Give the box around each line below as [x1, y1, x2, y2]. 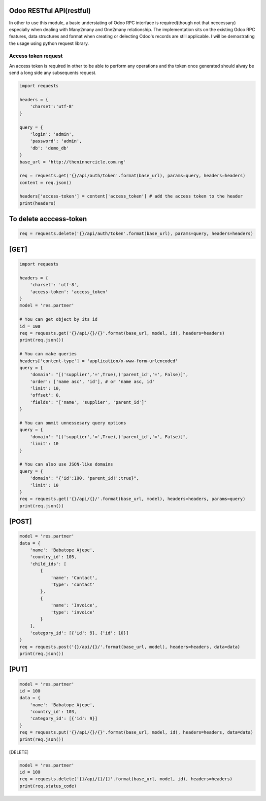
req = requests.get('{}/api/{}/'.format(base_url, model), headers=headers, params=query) [19, 496, 246, 502]
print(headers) [19, 200, 56, 206]
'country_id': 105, [30, 554, 77, 560]
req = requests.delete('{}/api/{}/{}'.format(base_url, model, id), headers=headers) [19, 776, 233, 782]
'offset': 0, [30, 392, 62, 398]
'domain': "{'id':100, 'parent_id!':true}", [30, 475, 139, 481]
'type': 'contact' [50, 582, 96, 587]
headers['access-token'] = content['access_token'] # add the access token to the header [19, 193, 243, 199]
